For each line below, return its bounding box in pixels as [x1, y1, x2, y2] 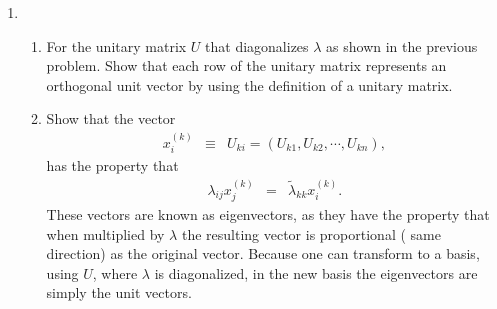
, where [92, 262, 138, 283]
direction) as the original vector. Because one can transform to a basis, [46, 243, 480, 264]
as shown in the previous [326, 35, 478, 56]
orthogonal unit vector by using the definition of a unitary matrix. [46, 74, 453, 95]
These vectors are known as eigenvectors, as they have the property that [46, 204, 490, 225]
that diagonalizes [205, 35, 309, 56]
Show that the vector [46, 108, 176, 129]
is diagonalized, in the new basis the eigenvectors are [154, 262, 478, 283]
